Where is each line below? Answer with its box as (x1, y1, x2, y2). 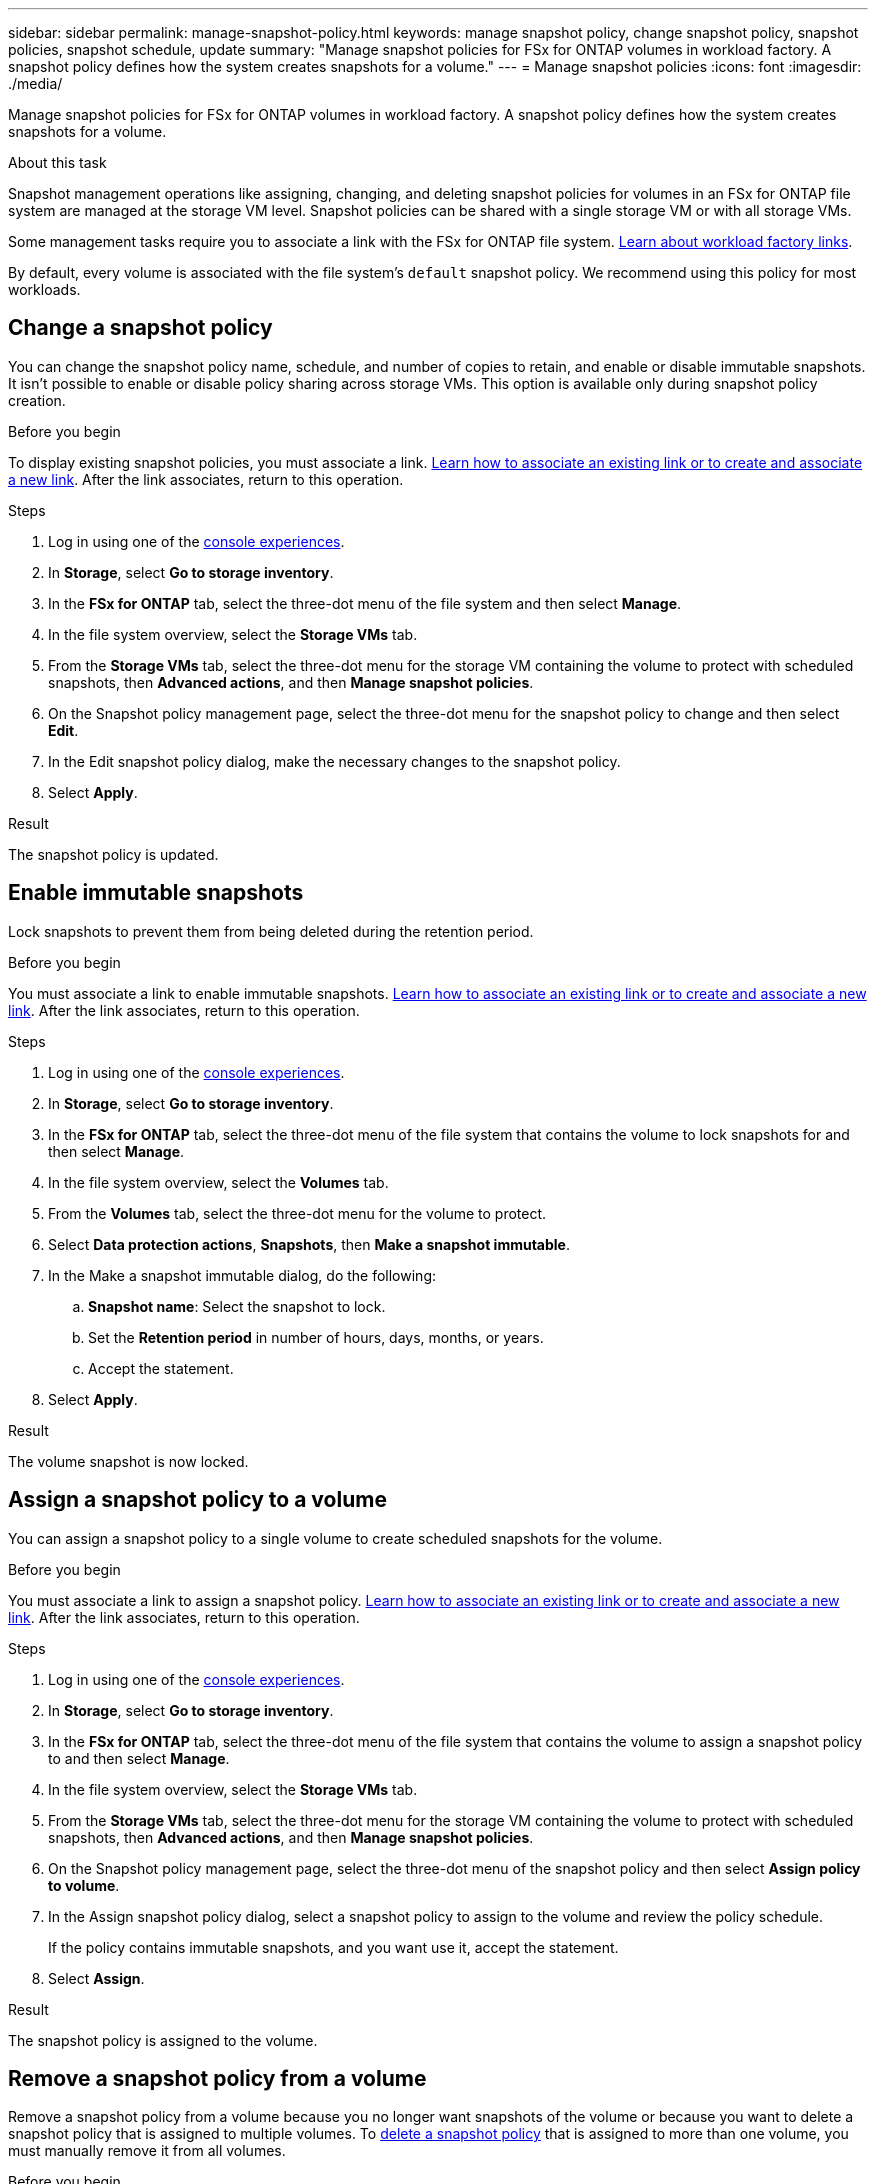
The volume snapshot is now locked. (8, 1452, 249, 1470)
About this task (8, 154, 107, 171)
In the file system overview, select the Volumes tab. (48, 1173, 389, 1191)
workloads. (8, 281, 81, 298)
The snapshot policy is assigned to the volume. (8, 2031, 318, 2049)
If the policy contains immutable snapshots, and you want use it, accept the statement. (48, 1938, 619, 1956)
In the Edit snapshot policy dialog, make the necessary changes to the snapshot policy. (48, 752, 621, 770)
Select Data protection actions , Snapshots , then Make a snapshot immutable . (48, 1235, 570, 1253)
